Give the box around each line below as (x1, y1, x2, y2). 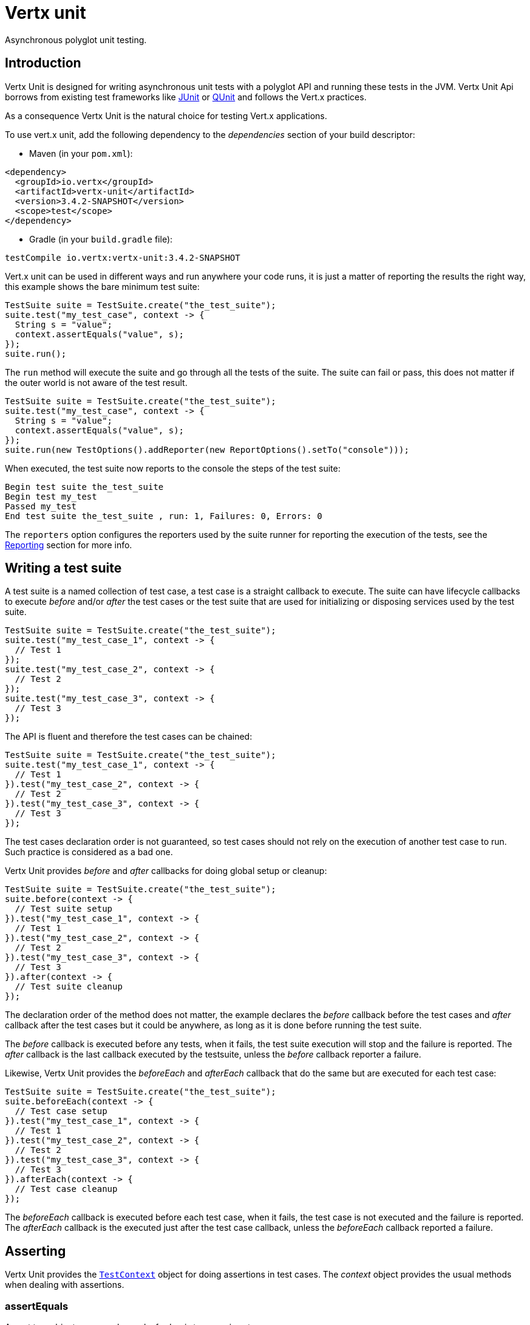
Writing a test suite (5, 560, 122, 576)
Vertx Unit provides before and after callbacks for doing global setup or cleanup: (5, 866, 327, 876)
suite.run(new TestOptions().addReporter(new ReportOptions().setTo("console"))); (5, 444, 409, 455)
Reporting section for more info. (5, 539, 132, 550)
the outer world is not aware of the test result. (5, 377, 188, 388)
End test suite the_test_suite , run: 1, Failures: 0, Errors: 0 (5, 511, 322, 521)
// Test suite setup (15, 904, 113, 914)
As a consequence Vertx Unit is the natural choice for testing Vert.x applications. (5, 110, 327, 121)
